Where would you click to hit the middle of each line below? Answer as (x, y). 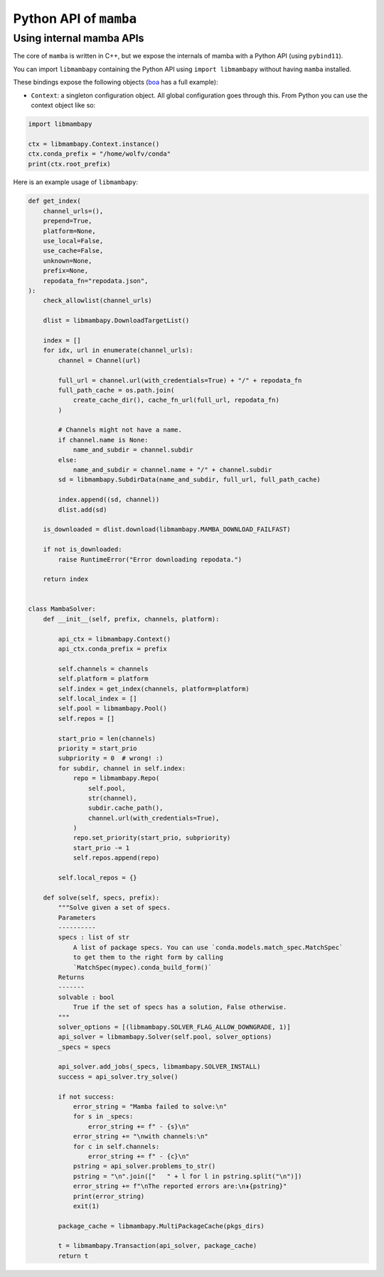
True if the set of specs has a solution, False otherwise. (180, 1007)
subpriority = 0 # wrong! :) (111, 758)
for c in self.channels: (116, 1146)
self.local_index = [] (98, 699)
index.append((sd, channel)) (109, 500)
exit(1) (86, 1206)
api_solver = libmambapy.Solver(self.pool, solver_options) (165, 1037)
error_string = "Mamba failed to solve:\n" (150, 1107)
